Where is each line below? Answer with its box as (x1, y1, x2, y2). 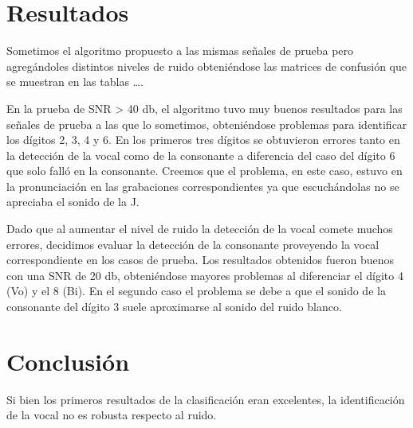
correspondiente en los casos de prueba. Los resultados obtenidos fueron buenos (6, 251, 395, 268)
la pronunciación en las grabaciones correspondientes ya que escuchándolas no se (6, 177, 399, 194)
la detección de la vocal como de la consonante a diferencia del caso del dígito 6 (6, 146, 395, 163)
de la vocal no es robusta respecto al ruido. (6, 407, 217, 423)
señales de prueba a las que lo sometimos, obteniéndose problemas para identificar (6, 115, 407, 132)
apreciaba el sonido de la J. (6, 193, 140, 210)
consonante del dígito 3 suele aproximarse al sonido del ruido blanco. (6, 298, 342, 315)
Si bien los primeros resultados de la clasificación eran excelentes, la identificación (6, 391, 405, 407)
